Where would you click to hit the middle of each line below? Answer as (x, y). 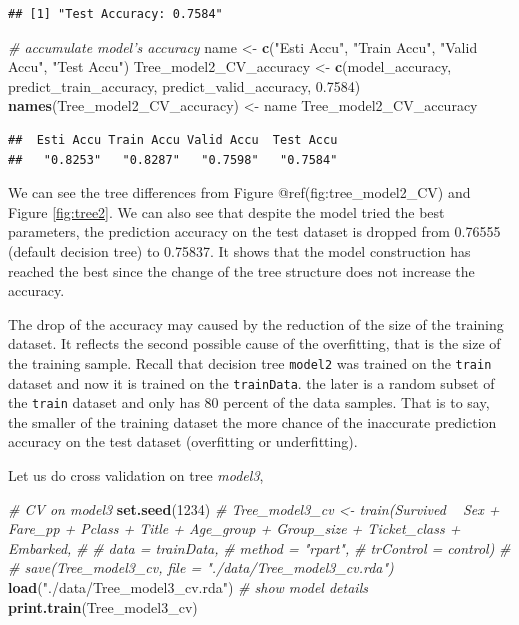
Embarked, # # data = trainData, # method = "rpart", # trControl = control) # (259, 547)
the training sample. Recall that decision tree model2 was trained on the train (250, 362)
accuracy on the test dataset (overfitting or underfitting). (183, 441)
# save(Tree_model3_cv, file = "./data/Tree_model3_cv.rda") (201, 567)
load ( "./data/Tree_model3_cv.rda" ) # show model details (188, 587)
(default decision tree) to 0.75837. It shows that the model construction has (239, 250)
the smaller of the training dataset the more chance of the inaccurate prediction (252, 421)
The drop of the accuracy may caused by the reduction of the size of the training (256, 323)
